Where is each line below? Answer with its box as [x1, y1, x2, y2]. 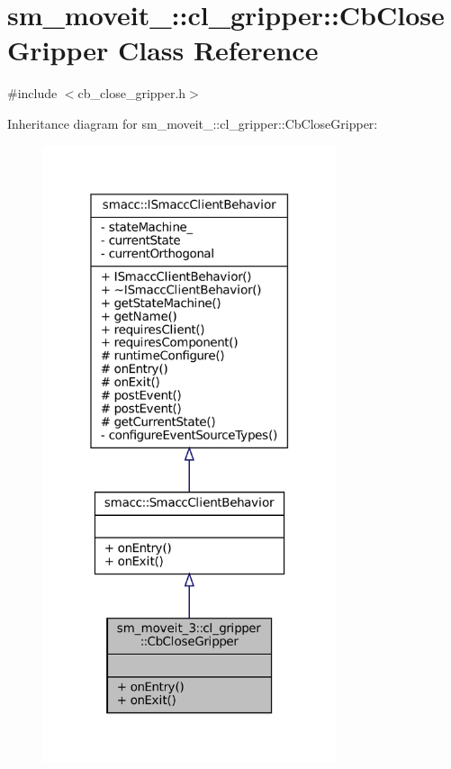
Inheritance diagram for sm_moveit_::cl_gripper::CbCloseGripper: [7, 113, 378, 132]
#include [7, 84, 58, 103]
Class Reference [117, 32, 319, 68]
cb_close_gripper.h [77, 84, 186, 103]
